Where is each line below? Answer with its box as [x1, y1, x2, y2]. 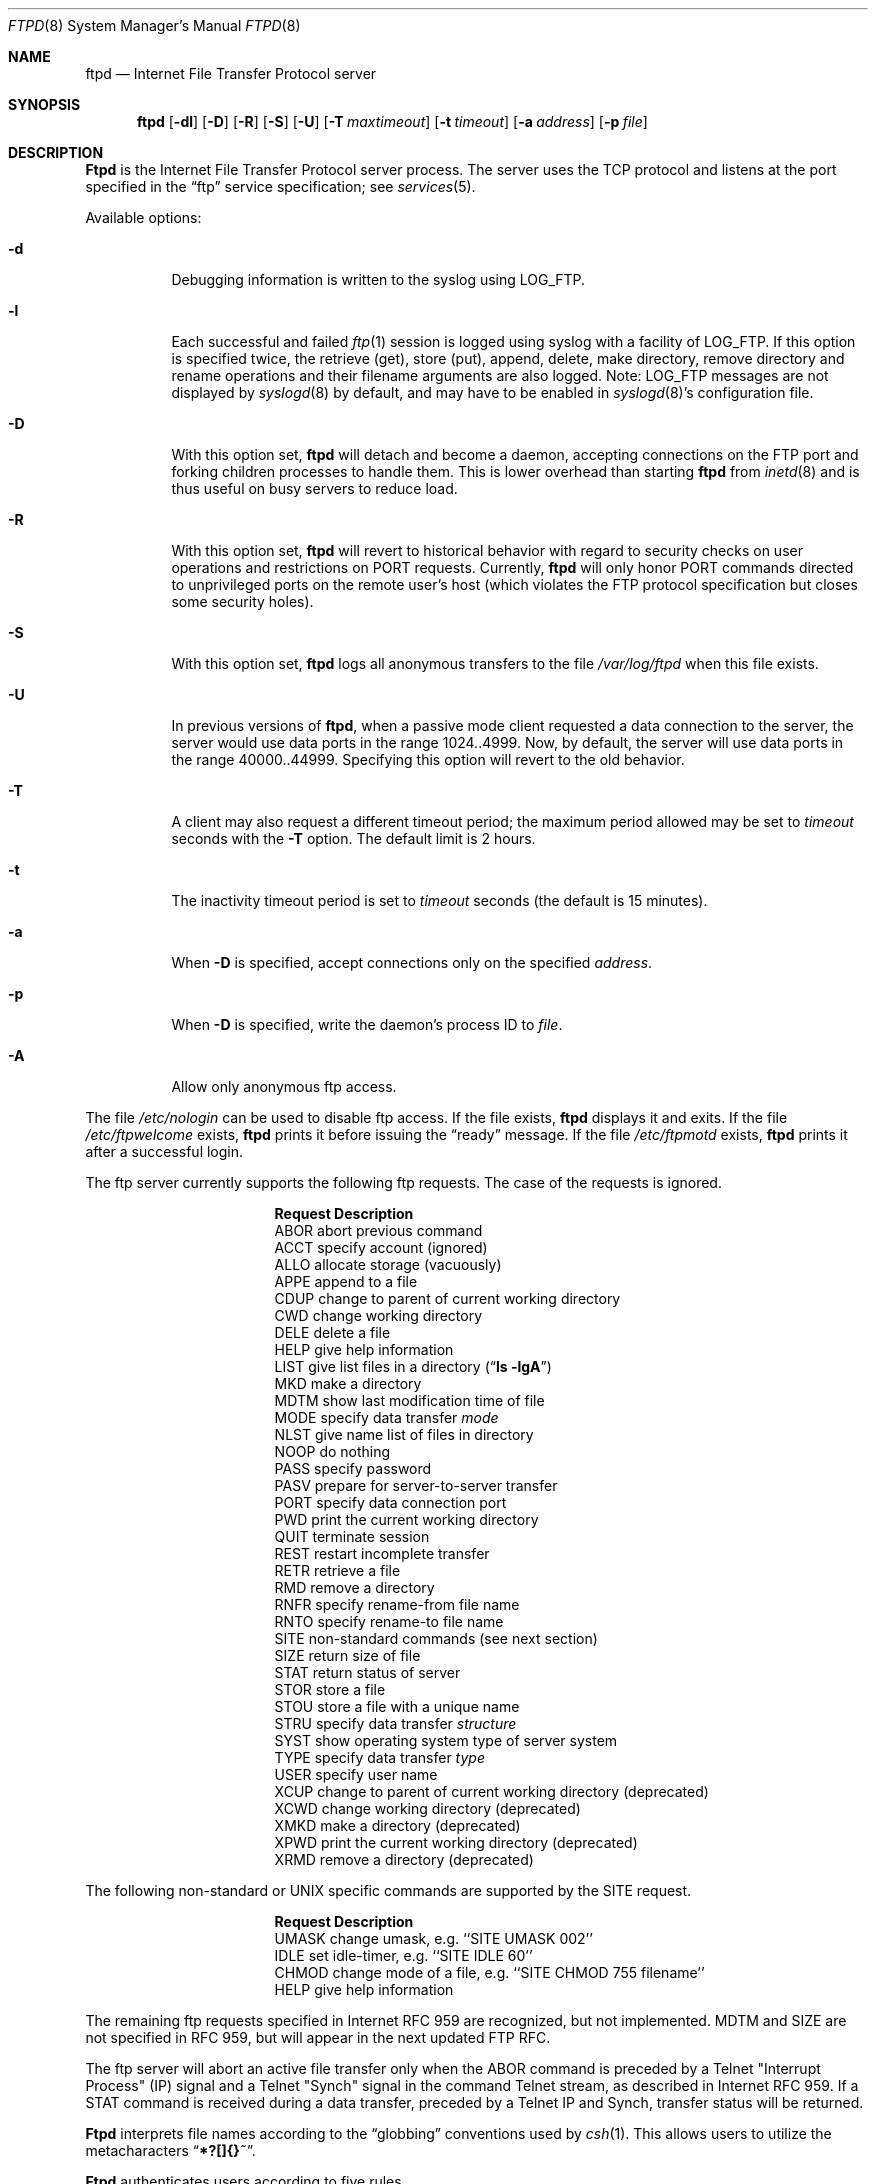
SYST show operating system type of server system [274, 1732, 618, 1749]
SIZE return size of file [274, 1647, 421, 1664]
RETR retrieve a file [274, 1562, 401, 1579]
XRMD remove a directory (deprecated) [274, 1851, 534, 1868]
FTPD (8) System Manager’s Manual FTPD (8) [8, 17, 301, 34]
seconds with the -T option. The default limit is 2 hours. [171, 830, 536, 847]
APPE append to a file [274, 1273, 418, 1290]
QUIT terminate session [274, 1528, 430, 1545]
